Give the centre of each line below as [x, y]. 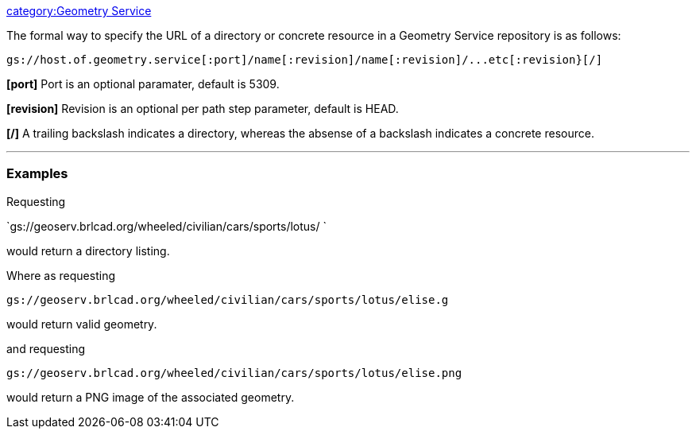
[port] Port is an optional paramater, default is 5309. [143, 84]
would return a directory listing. [88, 251]
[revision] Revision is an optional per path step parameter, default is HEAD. [203, 109]
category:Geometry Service [79, 11]
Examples [37, 174]
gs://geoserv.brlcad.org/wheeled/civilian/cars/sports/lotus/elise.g [228, 299]
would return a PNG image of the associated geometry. [151, 397]
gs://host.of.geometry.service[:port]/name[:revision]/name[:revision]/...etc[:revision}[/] [305, 60]
